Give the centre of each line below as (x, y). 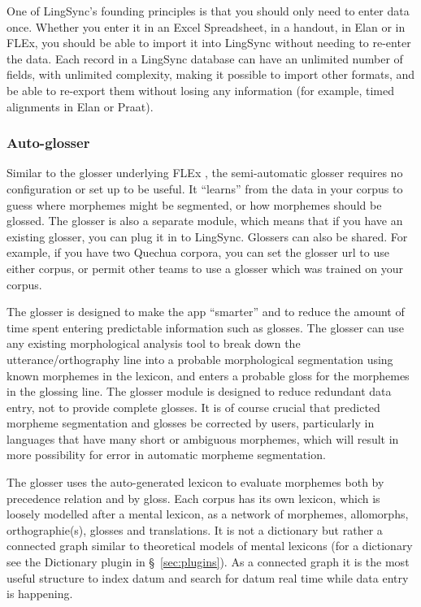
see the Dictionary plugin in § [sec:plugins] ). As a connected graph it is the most (208, 562)
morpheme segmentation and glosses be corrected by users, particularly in (191, 423)
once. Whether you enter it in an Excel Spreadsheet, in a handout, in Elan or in (206, 26)
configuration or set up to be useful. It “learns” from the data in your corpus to (205, 188)
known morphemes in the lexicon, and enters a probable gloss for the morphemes (208, 375)
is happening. (40, 594)
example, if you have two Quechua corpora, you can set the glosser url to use (198, 252)
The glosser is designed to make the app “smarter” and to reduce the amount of (206, 312)
